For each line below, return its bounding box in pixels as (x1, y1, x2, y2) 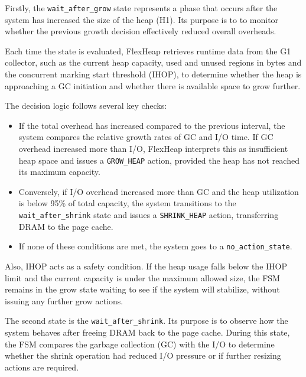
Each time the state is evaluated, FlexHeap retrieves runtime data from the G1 (5, 44, 291, 57)
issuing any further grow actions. (5, 294, 123, 307)
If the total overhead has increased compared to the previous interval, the (18, 119, 285, 131)
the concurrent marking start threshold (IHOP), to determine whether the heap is (5, 68, 302, 80)
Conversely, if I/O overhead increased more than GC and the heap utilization (18, 185, 299, 197)
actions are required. (5, 360, 79, 373)
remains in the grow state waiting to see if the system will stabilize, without (5, 283, 280, 295)
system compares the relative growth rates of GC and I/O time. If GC (18, 131, 274, 143)
